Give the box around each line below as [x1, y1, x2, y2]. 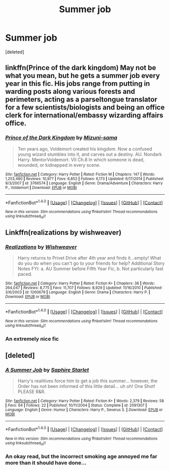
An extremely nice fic [5, 336, 59, 343]
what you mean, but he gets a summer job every [5, 71, 160, 80]
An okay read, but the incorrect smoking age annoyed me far [5, 453, 158, 460]
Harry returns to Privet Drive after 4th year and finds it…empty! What [17, 255, 161, 261]
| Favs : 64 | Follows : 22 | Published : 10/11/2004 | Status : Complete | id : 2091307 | [5, 403, 147, 408]
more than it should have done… [5, 459, 87, 466]
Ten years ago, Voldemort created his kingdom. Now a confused [17, 146, 152, 152]
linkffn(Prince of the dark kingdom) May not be [5, 63, 156, 72]
